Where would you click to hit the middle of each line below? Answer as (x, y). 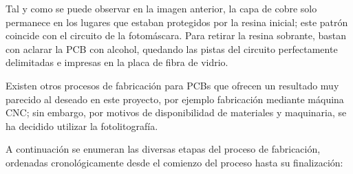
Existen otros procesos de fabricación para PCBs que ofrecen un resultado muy (172, 85)
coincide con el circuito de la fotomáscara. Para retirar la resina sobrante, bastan (176, 35)
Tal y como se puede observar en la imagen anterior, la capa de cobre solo (161, 8)
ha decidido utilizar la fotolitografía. (82, 126)
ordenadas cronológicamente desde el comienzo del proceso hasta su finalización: (174, 162)
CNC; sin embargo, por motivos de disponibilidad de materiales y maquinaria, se (176, 112)
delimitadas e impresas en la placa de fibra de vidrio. (117, 62)
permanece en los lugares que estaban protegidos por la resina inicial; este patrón (177, 22)
